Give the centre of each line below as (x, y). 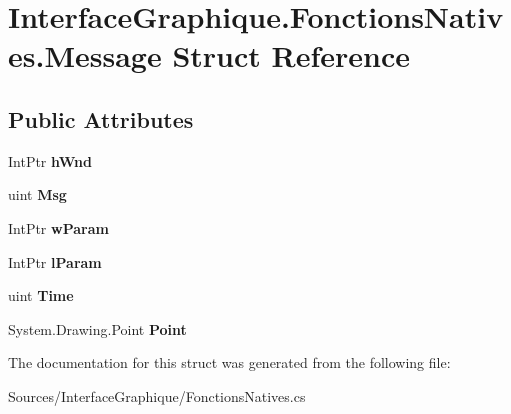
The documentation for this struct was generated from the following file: (229, 362)
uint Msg (37, 194)
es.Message (85, 55)
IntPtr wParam (58, 227)
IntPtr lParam (55, 261)
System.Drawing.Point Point (97, 328)
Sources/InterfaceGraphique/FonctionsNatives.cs (157, 395)
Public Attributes (101, 118)
